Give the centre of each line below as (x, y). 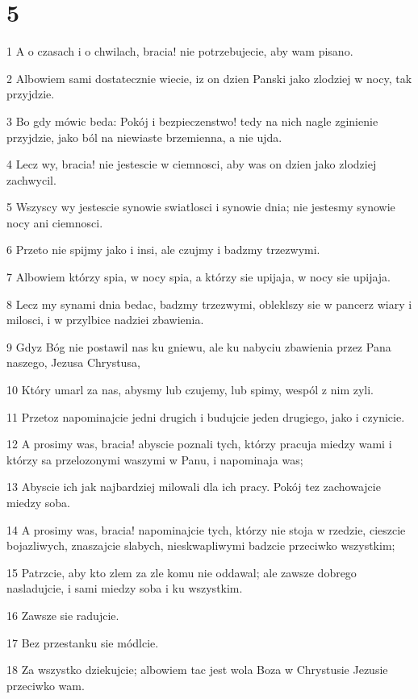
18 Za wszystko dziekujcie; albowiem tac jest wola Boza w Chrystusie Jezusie (197, 670)
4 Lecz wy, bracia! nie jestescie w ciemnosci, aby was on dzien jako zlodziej (192, 164)
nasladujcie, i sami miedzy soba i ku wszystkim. (125, 588)
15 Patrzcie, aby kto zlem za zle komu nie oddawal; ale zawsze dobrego (182, 572)
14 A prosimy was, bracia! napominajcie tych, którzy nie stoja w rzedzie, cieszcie (206, 529)
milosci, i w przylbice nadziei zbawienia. (105, 320)
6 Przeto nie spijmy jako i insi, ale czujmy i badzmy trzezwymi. (163, 250)
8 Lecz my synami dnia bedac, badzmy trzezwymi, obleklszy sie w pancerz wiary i (209, 304)
